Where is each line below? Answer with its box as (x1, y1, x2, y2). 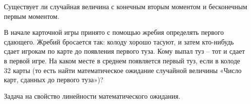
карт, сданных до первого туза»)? (4, 74, 104, 85)
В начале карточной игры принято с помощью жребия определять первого (4, 27, 224, 37)
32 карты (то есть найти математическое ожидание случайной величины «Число (4, 65, 242, 75)
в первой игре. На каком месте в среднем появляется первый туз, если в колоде (4, 55, 240, 65)
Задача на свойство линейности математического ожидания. (4, 90, 180, 101)
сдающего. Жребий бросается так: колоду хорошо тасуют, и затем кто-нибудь (4, 36, 234, 46)
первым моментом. (4, 11, 59, 21)
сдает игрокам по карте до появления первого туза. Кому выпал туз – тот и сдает (4, 46, 245, 56)
